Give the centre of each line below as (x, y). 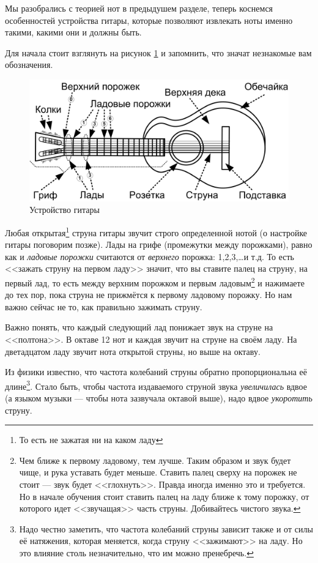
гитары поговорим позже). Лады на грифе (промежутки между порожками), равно (159, 244)
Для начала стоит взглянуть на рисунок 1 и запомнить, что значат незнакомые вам (158, 52)
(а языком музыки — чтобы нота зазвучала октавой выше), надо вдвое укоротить (159, 398)
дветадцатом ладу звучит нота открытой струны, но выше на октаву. (133, 351)
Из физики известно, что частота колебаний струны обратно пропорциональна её (156, 372)
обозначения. (29, 65)
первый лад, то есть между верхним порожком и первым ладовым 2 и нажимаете (155, 281)
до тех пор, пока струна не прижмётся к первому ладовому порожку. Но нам (149, 295)
